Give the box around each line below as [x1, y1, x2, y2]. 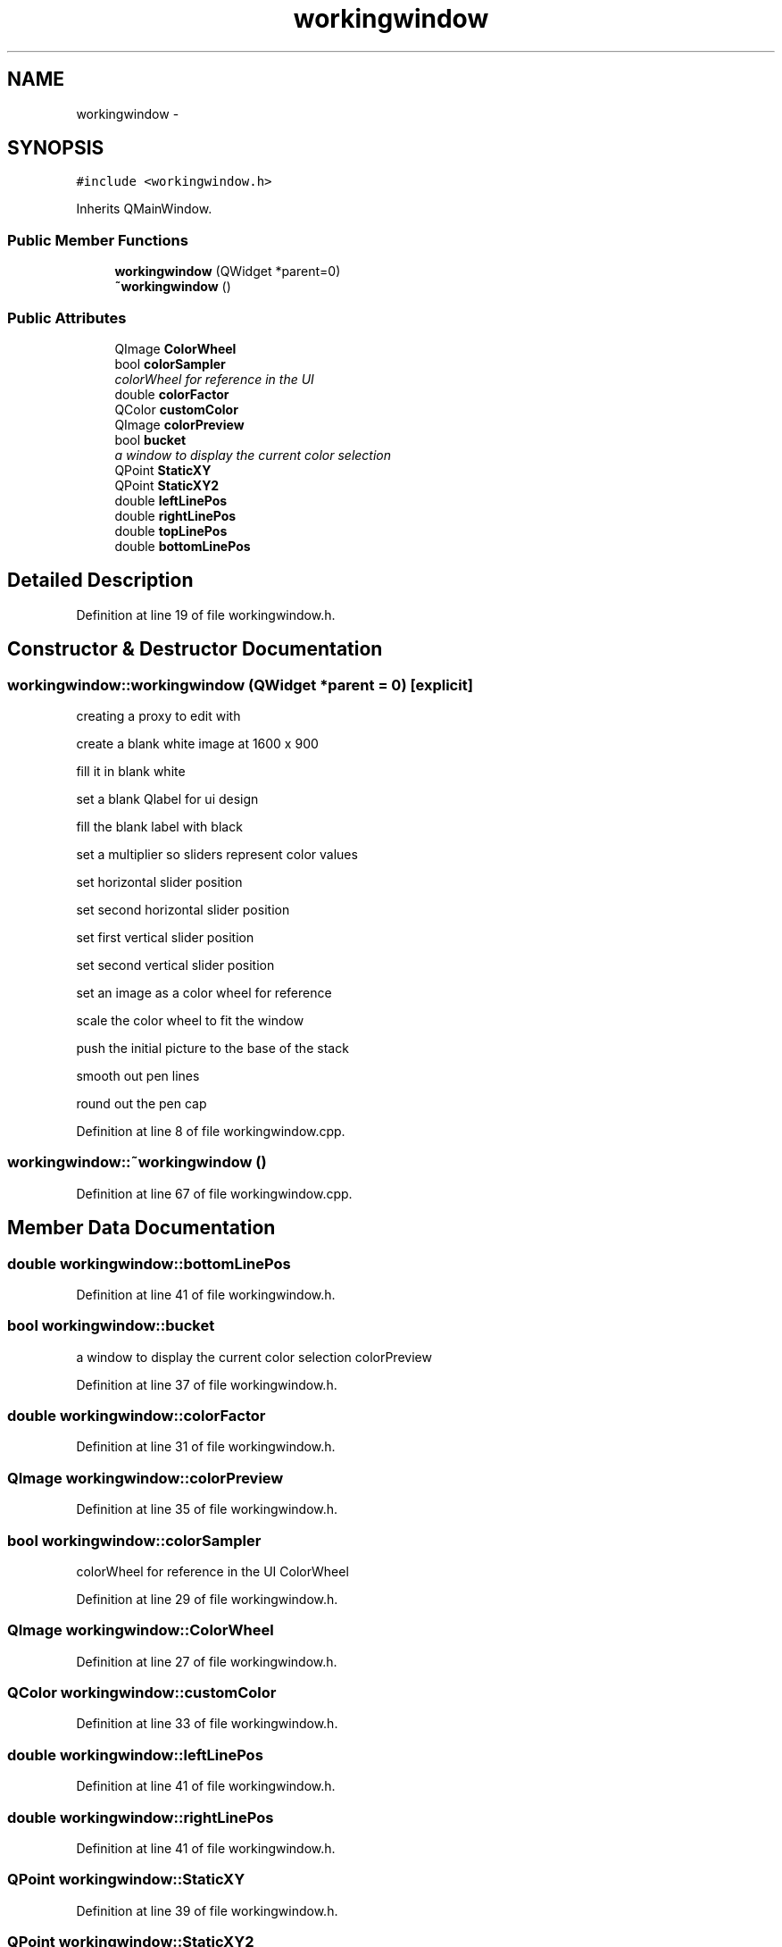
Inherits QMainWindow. [76, 201, 212, 217]
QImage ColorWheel [114, 340, 237, 356]
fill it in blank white [76, 764, 186, 779]
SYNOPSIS [7, 137, 104, 160]
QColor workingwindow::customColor [7, 1684, 277, 1702]
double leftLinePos [114, 492, 228, 508]
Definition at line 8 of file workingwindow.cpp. [76, 1124, 345, 1139]
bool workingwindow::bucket [7, 1316, 215, 1335]
